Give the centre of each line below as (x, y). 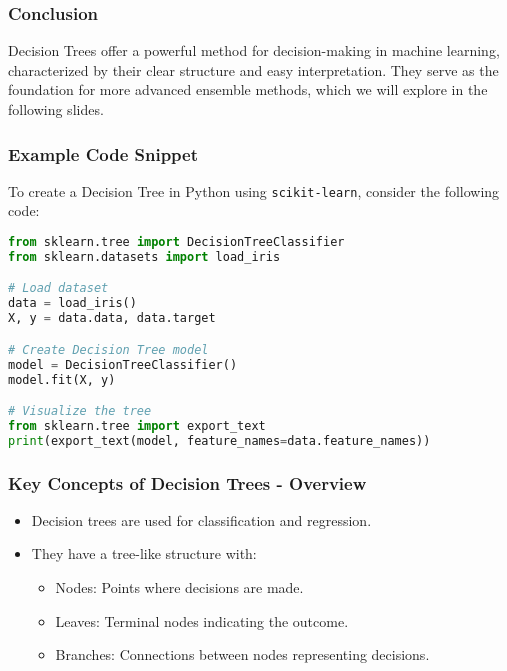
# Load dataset (58, 288)
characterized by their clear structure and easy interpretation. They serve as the (253, 69)
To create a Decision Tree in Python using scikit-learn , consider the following (254, 190)
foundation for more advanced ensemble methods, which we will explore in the (248, 89)
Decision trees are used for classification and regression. (201, 519)
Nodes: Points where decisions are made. (179, 587)
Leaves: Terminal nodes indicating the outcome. (202, 620)
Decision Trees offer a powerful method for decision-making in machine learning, (254, 50)
